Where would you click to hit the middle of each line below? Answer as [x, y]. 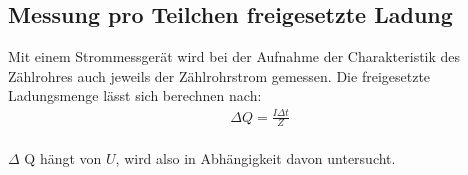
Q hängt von [63, 157]
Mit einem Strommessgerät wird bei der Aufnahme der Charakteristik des [234, 56]
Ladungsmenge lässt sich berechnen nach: [135, 95]
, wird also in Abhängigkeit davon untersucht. [255, 157]
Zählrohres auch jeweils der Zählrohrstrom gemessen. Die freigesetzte [219, 75]
